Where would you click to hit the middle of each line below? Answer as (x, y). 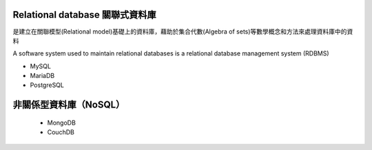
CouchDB (61, 132)
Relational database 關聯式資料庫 (84, 15)
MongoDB (61, 123)
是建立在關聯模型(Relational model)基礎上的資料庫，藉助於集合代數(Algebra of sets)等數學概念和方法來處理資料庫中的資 (183, 32)
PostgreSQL (47, 85)
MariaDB (42, 76)
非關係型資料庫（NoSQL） (69, 105)
